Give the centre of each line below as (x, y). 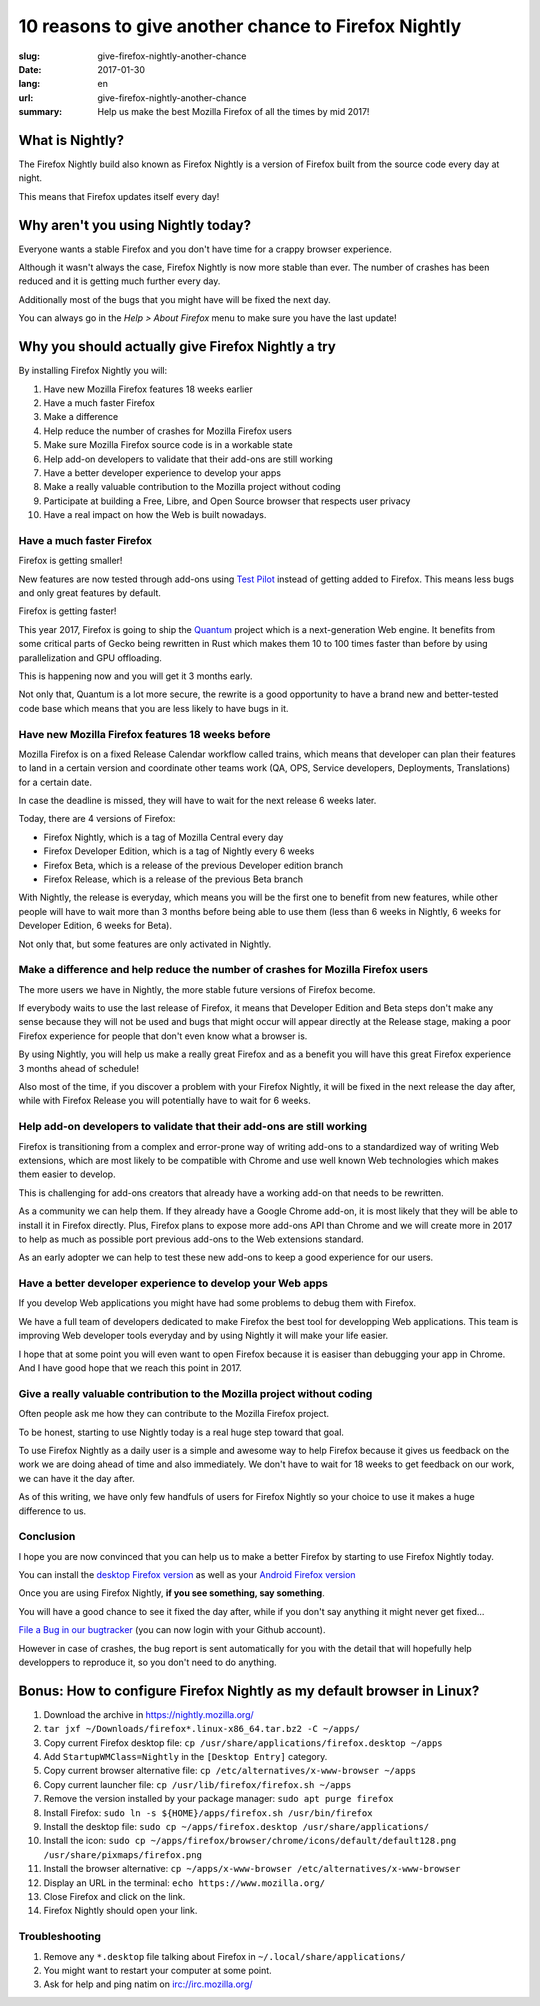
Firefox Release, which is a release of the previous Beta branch (173, 879)
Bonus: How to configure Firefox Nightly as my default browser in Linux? (249, 1690)
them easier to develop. (67, 1174)
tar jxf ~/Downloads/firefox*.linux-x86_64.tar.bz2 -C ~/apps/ (201, 1729)
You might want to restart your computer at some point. (157, 1970)
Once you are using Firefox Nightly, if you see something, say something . (171, 1593)
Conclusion (47, 1537)
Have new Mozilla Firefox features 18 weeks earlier (148, 389)
